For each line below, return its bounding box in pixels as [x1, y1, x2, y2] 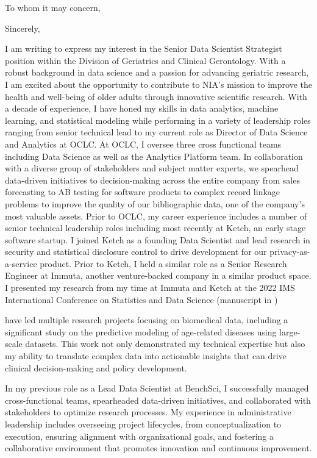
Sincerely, [5, 21, 40, 34]
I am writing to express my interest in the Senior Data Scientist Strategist [5, 42, 282, 55]
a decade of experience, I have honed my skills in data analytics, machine [5, 102, 279, 115]
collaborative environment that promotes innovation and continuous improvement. [5, 442, 312, 454]
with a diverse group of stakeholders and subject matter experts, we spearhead [5, 162, 299, 174]
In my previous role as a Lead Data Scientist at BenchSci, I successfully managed [5, 382, 309, 395]
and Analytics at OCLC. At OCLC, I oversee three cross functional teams [5, 137, 282, 150]
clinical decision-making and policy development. [5, 361, 187, 374]
